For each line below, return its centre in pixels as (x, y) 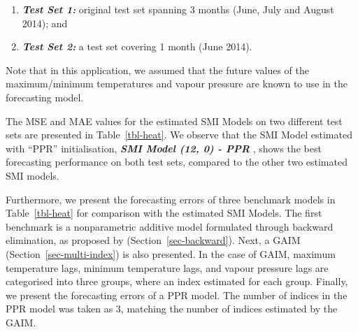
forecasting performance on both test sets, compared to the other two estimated (177, 162)
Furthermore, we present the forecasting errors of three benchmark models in (171, 199)
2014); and (45, 23)
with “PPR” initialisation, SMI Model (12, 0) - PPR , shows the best (164, 148)
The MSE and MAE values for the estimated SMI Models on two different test (174, 121)
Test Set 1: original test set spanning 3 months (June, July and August (178, 9)
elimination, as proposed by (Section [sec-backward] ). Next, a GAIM (153, 240)
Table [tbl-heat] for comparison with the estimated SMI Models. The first (164, 213)
